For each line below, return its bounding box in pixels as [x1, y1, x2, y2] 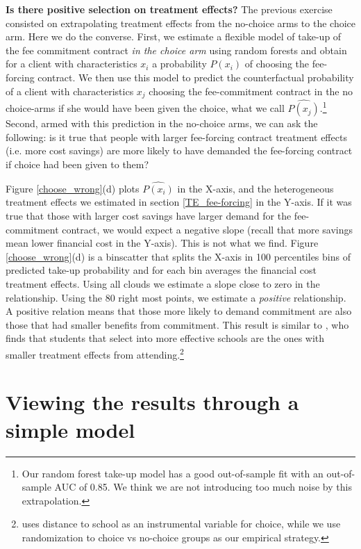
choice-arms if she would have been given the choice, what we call [6, 101, 285, 115]
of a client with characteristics [6, 83, 134, 98]
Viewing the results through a [6, 388, 299, 416]
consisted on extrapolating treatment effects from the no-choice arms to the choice [6, 15, 355, 30]
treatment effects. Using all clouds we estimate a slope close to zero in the [6, 276, 320, 290]
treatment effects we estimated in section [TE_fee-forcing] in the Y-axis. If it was [6, 195, 352, 209]
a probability [152, 56, 207, 71]
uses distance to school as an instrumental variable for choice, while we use [22, 516, 341, 531]
